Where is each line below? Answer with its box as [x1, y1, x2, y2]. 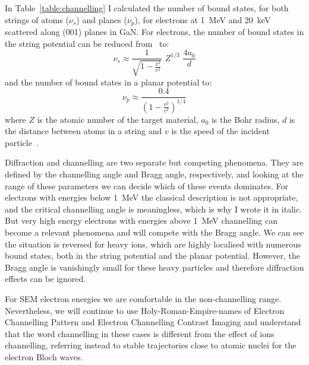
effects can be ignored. [5, 272, 86, 285]
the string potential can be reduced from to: [5, 37, 169, 49]
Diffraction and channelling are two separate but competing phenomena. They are [5, 156, 304, 169]
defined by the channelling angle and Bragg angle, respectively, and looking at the [5, 168, 304, 180]
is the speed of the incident [171, 125, 270, 137]
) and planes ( [76, 13, 127, 26]
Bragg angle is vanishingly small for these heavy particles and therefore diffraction [5, 261, 304, 273]
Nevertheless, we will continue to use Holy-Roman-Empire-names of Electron [5, 304, 285, 316]
